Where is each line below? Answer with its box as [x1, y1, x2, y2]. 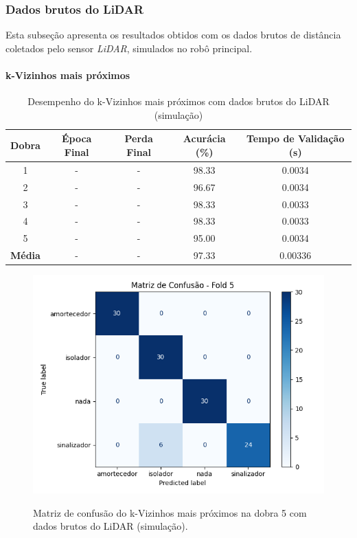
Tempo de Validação [246, 131, 345, 146]
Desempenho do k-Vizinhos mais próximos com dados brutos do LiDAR [27, 94, 330, 109]
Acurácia [183, 131, 226, 146]
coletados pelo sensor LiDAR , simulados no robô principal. [5, 41, 253, 55]
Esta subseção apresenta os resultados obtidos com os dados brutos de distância [5, 27, 341, 42]
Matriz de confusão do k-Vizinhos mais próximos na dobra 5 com [33, 505, 307, 519]
